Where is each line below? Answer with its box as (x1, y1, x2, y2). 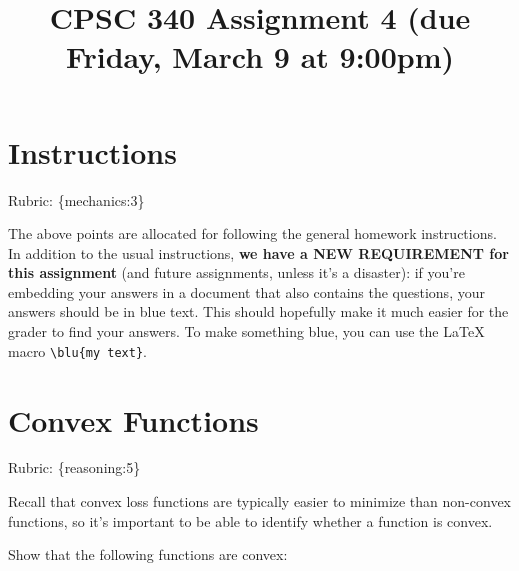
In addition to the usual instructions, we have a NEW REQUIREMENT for (8, 242, 509, 263)
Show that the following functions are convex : (8, 544, 288, 565)
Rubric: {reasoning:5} (8, 457, 141, 478)
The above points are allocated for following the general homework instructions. (8, 223, 497, 244)
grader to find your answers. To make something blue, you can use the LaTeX (8, 321, 485, 342)
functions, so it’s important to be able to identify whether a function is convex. (8, 510, 493, 531)
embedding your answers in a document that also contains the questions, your (8, 281, 485, 302)
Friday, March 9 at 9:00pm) (65, 36, 455, 77)
